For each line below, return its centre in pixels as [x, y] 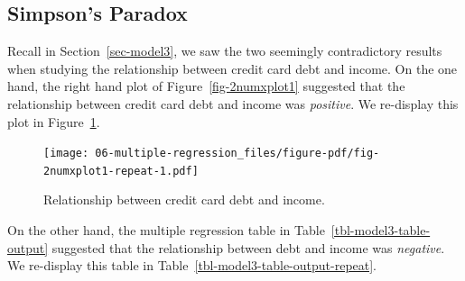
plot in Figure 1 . [54, 121]
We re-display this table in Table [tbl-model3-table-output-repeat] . [192, 265]
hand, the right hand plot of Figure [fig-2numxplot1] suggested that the [206, 86]
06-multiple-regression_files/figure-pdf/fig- [237, 154]
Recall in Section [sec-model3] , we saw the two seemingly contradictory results [225, 51]
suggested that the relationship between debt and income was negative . [248, 247]
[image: [66, 154]
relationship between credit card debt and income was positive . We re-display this [233, 103]
